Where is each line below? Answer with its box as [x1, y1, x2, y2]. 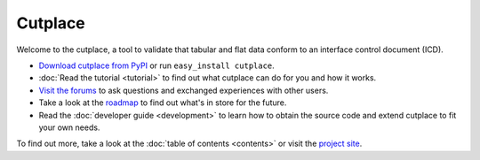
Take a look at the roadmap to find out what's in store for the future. [38, 97, 287, 108]
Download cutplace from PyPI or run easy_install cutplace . [38, 60, 275, 71]
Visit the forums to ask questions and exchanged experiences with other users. [38, 85, 329, 95]
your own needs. [38, 122, 100, 133]
